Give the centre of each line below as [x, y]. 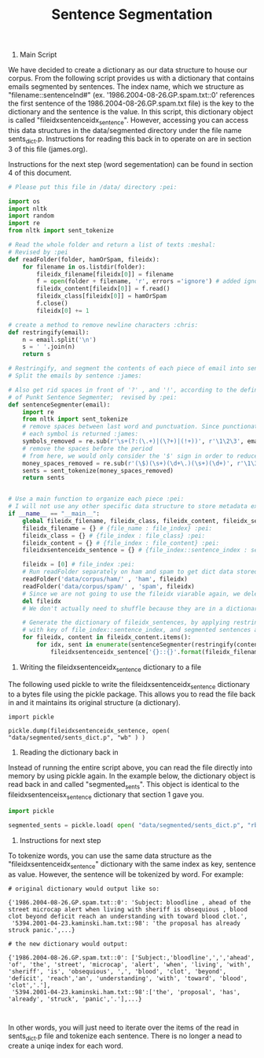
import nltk [27, 209]
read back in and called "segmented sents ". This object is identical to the [124, 785]
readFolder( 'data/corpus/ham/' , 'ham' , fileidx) [105, 579]
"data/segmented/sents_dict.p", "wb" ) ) [77, 738]
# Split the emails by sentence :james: [75, 376]
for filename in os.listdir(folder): [84, 267]
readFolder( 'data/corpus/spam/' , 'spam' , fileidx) [108, 586]
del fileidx [42, 601]
